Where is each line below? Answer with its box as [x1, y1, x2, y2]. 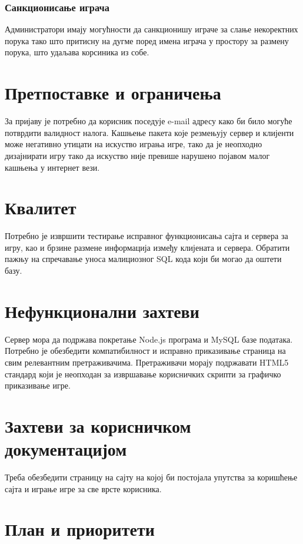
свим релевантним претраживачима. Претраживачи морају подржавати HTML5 [5, 356, 289, 368]
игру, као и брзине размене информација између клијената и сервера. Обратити [5, 241, 290, 253]
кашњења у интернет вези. [5, 161, 100, 173]
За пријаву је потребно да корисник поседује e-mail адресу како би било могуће [5, 115, 292, 127]
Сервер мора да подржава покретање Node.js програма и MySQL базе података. [5, 333, 293, 345]
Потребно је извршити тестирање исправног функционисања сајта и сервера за [5, 230, 288, 242]
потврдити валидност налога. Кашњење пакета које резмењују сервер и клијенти [5, 126, 294, 138]
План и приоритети [5, 517, 155, 541]
